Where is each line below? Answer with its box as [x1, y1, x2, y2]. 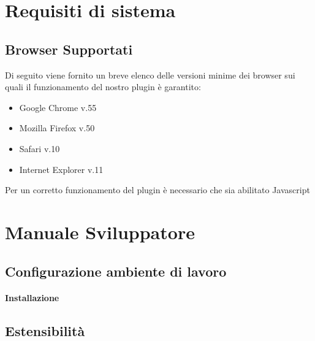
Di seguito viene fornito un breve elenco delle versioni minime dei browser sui [5, 68, 295, 81]
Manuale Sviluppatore [5, 219, 195, 244]
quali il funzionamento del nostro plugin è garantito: [5, 80, 201, 93]
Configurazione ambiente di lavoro [5, 261, 227, 280]
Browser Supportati [5, 39, 133, 58]
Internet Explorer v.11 [19, 163, 104, 175]
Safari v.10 [19, 142, 60, 155]
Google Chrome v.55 [19, 101, 97, 113]
